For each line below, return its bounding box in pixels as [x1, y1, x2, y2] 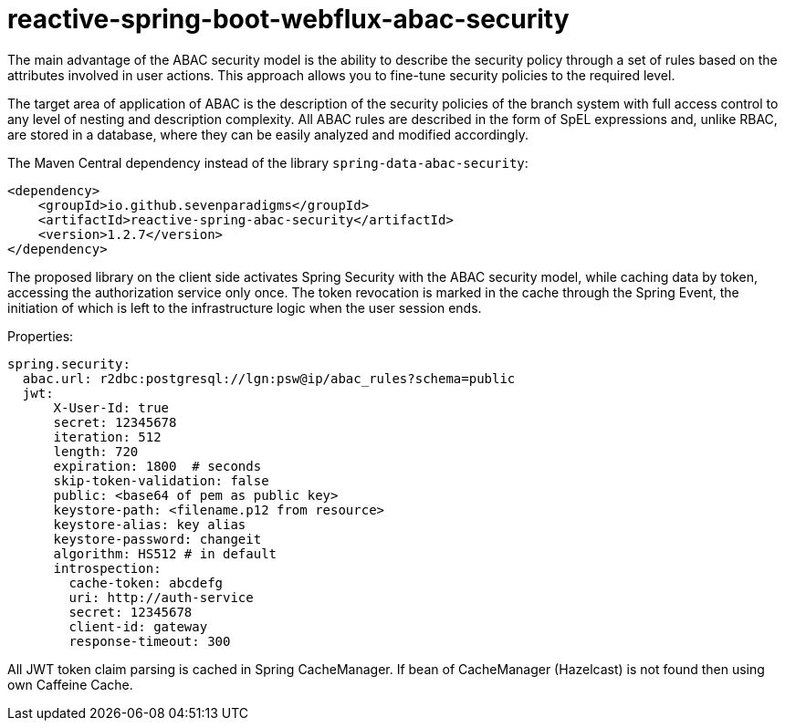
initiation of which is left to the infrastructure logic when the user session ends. [7, 299, 482, 316]
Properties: [7, 328, 74, 344]
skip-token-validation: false [53, 473, 269, 488]
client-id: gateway [68, 619, 208, 634]
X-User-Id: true [53, 400, 170, 415]
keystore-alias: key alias [53, 516, 246, 532]
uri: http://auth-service [68, 589, 254, 605]
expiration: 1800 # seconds [53, 458, 262, 473]
